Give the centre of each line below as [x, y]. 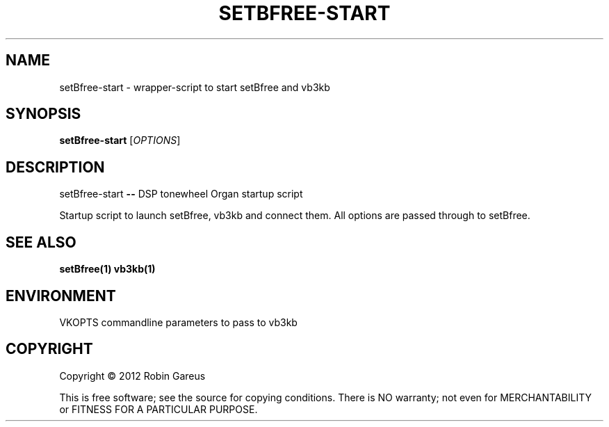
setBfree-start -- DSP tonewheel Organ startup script [181, 194]
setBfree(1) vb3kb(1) [107, 269]
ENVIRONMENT [61, 296]
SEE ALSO [41, 242]
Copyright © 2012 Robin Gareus [132, 376]
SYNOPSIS [43, 114]
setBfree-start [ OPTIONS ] [120, 140]
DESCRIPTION [55, 167]
